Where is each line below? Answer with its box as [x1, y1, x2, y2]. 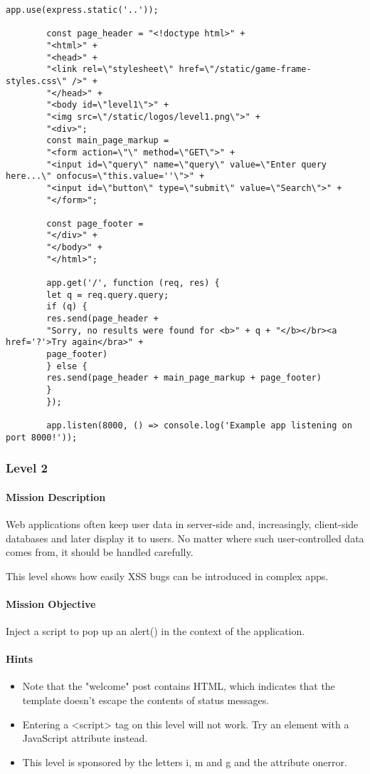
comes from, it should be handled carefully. [6, 545, 194, 559]
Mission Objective [6, 596, 96, 611]
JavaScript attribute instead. [22, 731, 148, 745]
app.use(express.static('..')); [6, 5, 159, 15]
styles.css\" [6, 76, 67, 86]
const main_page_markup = [46, 135, 169, 146]
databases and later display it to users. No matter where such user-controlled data [6, 530, 364, 545]
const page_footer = [46, 218, 144, 229]
